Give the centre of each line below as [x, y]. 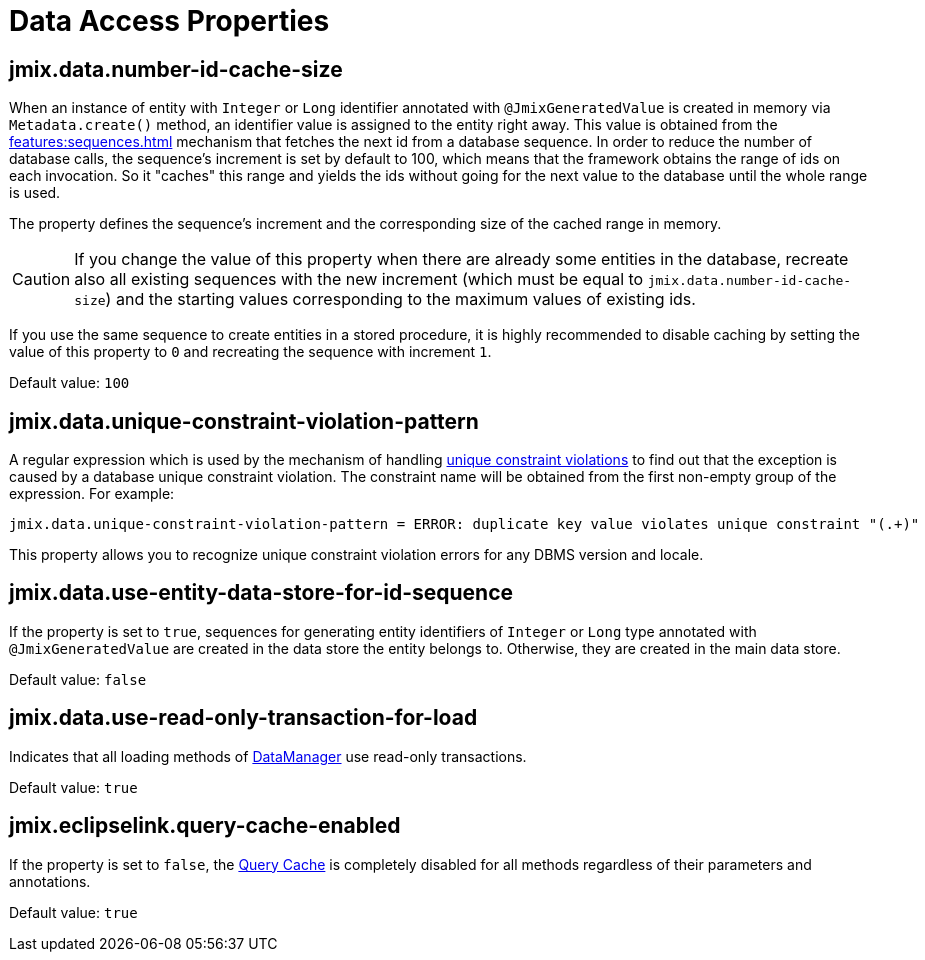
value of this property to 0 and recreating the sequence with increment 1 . [250, 352]
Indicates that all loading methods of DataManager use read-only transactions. [268, 756]
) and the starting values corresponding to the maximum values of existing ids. [400, 299]
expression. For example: [92, 494]
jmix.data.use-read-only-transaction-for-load [243, 718]
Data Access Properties [169, 21]
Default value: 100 [69, 383]
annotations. [50, 881]
